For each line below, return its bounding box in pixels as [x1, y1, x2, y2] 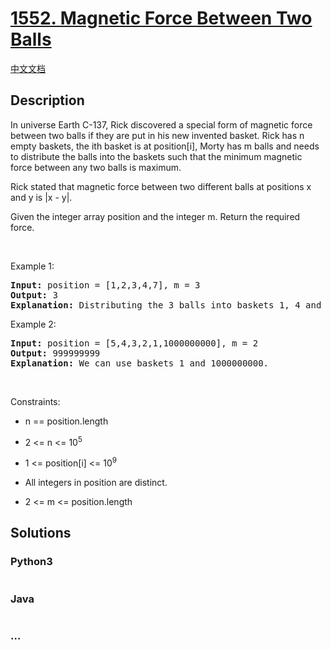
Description [10, 92, 85, 109]
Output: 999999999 [10, 347, 101, 359]
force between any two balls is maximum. [10, 161, 182, 173]
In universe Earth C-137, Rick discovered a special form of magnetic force [10, 118, 313, 131]
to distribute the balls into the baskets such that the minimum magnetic [10, 150, 303, 162]
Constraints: [10, 395, 61, 407]
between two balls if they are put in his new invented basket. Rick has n [10, 129, 305, 141]
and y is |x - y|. [10, 191, 73, 203]
